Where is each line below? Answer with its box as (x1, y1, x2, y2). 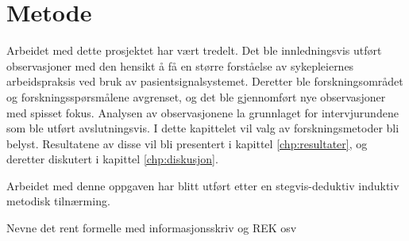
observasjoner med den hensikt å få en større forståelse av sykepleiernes (6, 57, 354, 74)
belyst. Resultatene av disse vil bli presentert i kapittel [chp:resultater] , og (6, 135, 368, 151)
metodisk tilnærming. (6, 193, 110, 209)
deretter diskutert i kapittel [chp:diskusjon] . (6, 151, 218, 167)
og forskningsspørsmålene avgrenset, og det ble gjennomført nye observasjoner (6, 88, 386, 105)
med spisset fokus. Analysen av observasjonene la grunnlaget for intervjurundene (6, 104, 399, 120)
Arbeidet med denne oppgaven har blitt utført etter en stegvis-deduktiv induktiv (6, 177, 399, 193)
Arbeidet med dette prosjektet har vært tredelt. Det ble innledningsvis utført (6, 42, 382, 59)
